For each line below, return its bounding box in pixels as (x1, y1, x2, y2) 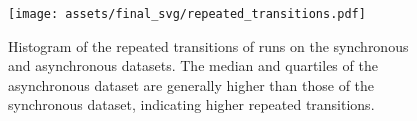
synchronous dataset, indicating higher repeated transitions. (8, 94, 375, 115)
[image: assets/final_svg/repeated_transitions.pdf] (8, 7, 366, 21)
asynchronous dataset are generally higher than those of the (8, 74, 375, 95)
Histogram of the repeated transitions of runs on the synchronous (8, 35, 409, 56)
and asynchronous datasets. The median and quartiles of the (8, 55, 378, 76)
